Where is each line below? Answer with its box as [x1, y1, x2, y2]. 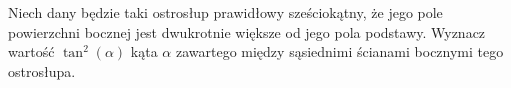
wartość [8, 41, 55, 62]
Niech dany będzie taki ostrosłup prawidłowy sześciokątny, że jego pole [8, 2, 443, 22]
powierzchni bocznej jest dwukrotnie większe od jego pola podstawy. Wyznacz [8, 21, 486, 42]
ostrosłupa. [8, 60, 76, 81]
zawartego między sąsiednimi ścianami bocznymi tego [175, 41, 504, 62]
